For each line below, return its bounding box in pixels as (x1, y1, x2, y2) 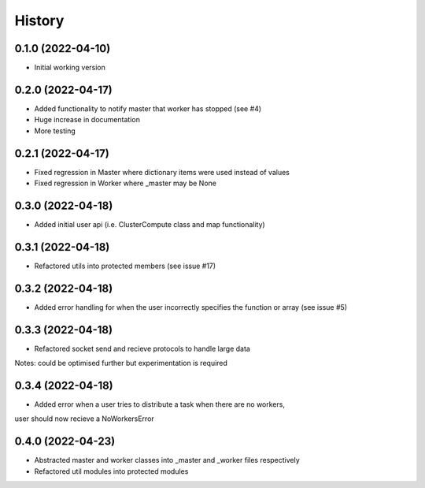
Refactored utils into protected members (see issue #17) (34, 261, 216, 270)
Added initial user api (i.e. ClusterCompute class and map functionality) (34, 219, 265, 229)
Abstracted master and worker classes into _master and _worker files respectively (34, 456, 301, 465)
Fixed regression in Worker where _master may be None (34, 178, 216, 188)
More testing (34, 126, 76, 136)
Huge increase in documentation (34, 115, 141, 125)
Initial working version (34, 63, 106, 73)
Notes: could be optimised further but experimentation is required (14, 359, 228, 368)
